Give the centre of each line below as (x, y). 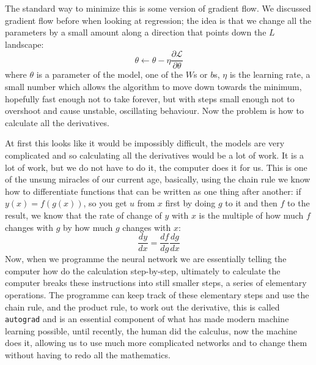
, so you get (105, 203)
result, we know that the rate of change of (83, 215)
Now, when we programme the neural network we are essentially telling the (146, 259)
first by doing (190, 203)
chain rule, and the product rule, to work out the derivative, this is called (142, 307)
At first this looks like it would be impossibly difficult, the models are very (145, 143)
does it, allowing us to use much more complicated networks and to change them (156, 343)
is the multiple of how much (251, 215)
